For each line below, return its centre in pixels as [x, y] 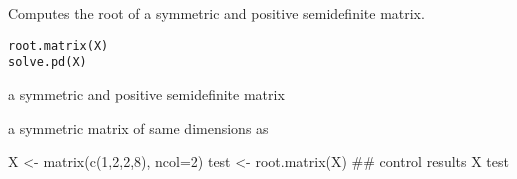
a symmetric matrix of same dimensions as [138, 127]
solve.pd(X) [47, 62]
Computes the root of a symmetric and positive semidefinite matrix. [216, 13]
